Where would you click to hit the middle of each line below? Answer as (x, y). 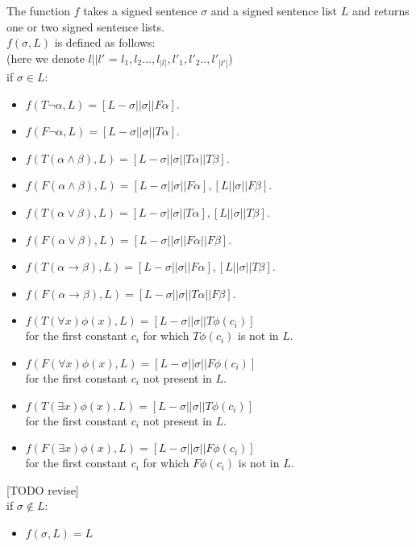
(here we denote (46, 58)
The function (38, 10)
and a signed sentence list (274, 10)
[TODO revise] (43, 489)
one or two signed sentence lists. (85, 26)
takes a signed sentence (140, 10)
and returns (381, 10)
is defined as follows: (105, 42)
